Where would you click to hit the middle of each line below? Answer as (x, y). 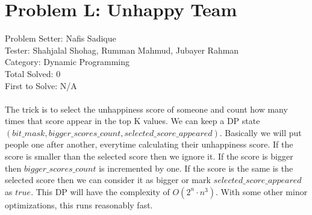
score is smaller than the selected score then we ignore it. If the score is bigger (149, 156)
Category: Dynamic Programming (67, 62)
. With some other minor (261, 191)
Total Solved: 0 (33, 73)
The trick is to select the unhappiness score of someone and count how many (146, 109)
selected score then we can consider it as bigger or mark (108, 180)
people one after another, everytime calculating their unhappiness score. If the (149, 144)
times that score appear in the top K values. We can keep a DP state (133, 121)
